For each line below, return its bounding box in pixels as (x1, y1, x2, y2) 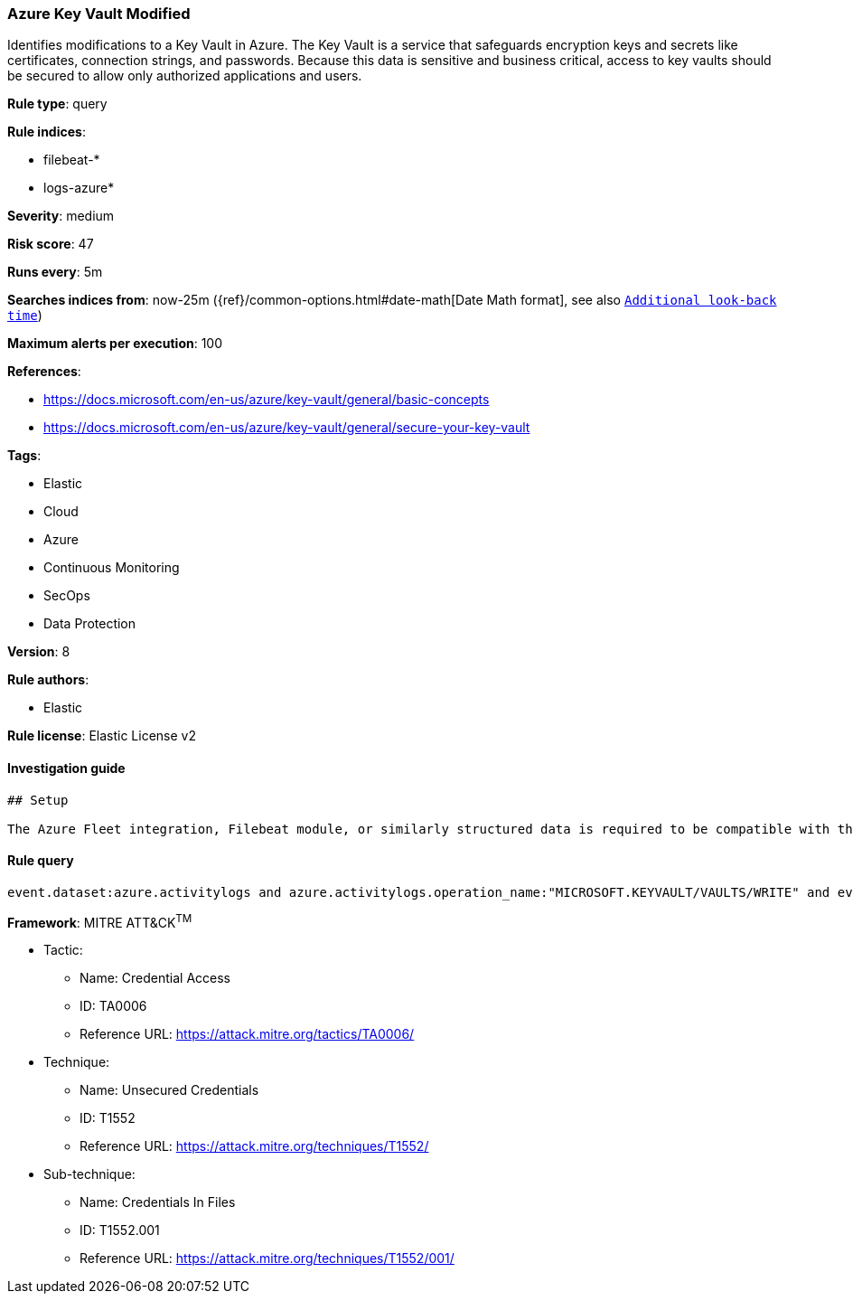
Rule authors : (7, 672, 89, 688)
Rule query (7, 853, 74, 869)
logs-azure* (43, 180, 115, 196)
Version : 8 (7, 644, 70, 660)
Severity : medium (7, 208, 115, 224)
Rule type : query (7, 96, 108, 112)
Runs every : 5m (7, 264, 103, 280)
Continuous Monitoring (43, 560, 180, 576)
